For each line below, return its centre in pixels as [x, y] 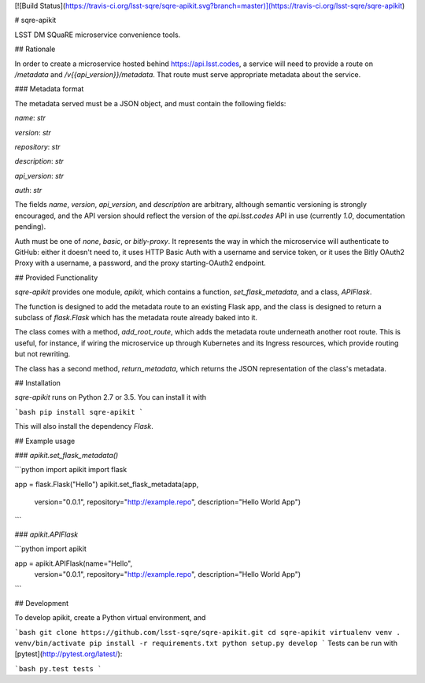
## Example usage [45, 441]
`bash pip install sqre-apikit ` [79, 412]
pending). [30, 227]
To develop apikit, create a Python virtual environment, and [110, 618]
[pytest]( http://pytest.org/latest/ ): [68, 654]
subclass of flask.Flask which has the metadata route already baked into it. [136, 317]
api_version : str [39, 175]
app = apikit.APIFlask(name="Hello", [74, 563]
